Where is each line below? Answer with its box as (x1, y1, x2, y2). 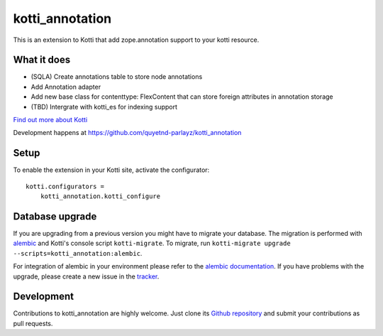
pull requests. (13, 319, 53, 327)
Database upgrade (13, 210, 97, 222)
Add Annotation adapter (30, 82, 101, 91)
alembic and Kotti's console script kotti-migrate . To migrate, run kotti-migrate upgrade (13, 239, 291, 248)
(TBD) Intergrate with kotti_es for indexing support (30, 102, 177, 111)
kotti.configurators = (26, 182, 105, 190)
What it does (13, 54, 71, 66)
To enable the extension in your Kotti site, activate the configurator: (13, 166, 210, 174)
